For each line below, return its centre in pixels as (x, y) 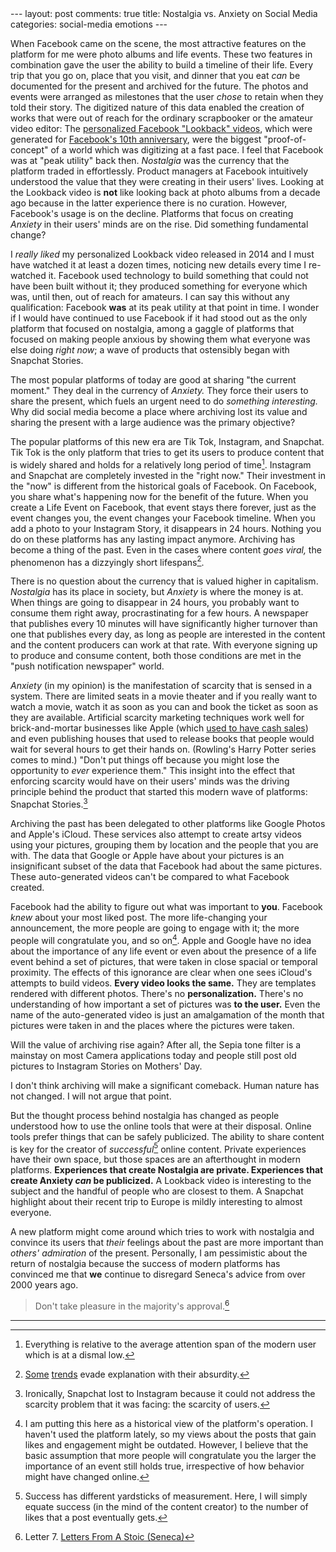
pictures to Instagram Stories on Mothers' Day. (106, 1066)
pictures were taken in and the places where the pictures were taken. (152, 1025)
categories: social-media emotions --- (89, 24)
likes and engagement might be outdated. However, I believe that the (166, 1444)
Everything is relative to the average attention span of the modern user (170, 1344)
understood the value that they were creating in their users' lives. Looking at (167, 181)
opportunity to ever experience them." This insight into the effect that (153, 771)
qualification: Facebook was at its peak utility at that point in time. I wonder (165, 307)
